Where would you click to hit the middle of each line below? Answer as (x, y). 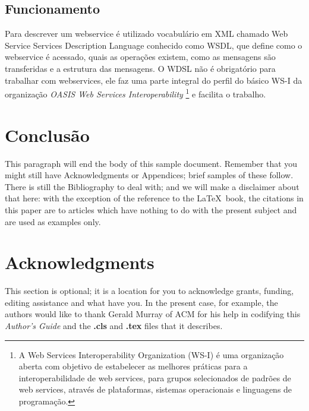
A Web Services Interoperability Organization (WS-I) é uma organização (151, 354)
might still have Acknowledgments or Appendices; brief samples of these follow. (149, 175)
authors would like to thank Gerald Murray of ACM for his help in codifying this (153, 314)
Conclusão (47, 135)
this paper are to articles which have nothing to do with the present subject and (151, 209)
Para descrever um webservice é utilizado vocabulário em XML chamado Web (146, 34)
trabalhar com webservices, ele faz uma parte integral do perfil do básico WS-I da (154, 80)
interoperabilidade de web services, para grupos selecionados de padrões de (155, 377)
